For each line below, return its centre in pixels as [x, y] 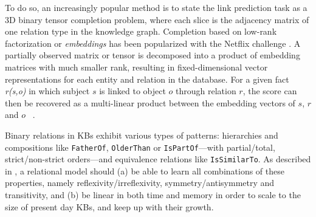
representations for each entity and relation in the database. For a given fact [147, 79]
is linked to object [132, 91]
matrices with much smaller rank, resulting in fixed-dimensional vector [136, 67]
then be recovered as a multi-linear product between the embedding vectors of [150, 102]
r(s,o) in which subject [47, 91]
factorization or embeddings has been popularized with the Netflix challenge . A [153, 43]
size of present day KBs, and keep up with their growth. [109, 206]
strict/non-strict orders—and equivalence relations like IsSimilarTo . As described [158, 159]
